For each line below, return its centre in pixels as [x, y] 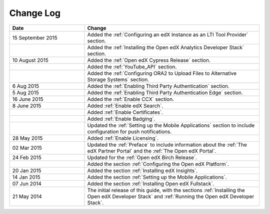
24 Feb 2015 [27, 157]
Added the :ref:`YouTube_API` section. [132, 66]
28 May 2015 [27, 138]
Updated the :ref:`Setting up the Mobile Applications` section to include [171, 125]
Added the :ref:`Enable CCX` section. [131, 99]
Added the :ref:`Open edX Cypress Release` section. [149, 60]
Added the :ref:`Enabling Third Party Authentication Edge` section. [165, 92]
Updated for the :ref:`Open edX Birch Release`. [142, 157]
